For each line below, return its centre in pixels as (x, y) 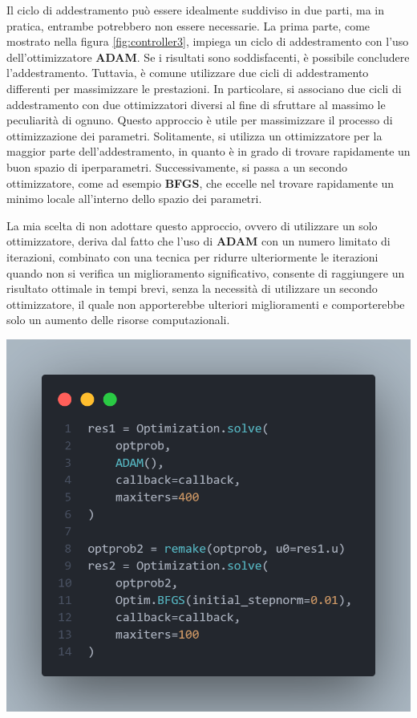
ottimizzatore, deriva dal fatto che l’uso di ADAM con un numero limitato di (198, 241)
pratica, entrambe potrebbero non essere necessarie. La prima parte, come (188, 25)
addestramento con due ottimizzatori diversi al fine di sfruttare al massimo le (196, 104)
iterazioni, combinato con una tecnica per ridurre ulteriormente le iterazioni (192, 256)
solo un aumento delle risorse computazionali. (118, 320)
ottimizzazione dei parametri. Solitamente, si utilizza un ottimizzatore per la (194, 135)
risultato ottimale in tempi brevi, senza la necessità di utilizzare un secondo (192, 288)
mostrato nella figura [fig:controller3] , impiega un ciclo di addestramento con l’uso (208, 41)
